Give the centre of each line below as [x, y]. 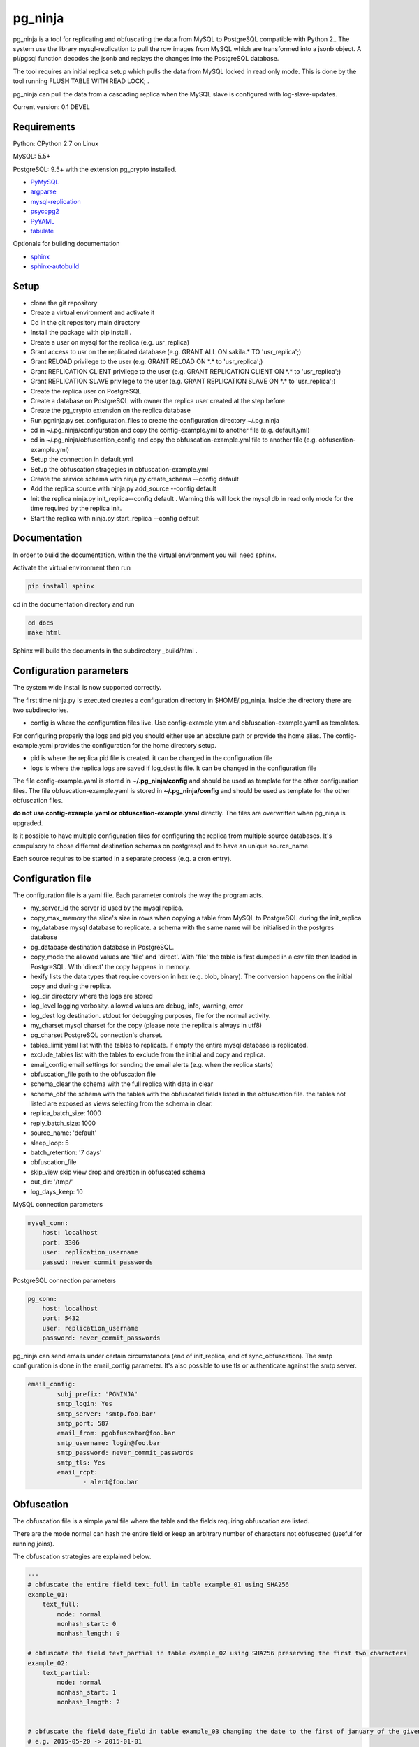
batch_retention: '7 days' [66, 1152]
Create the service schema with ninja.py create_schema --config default [134, 479]
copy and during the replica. [71, 986]
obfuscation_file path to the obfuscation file [93, 1074]
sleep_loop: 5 [50, 1143]
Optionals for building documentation [66, 244]
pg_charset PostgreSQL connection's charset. [97, 1035]
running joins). [34, 1544]
